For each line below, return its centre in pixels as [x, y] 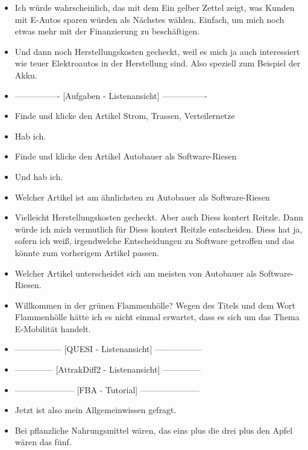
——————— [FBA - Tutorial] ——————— [107, 389]
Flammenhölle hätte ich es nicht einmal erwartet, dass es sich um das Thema [157, 317]
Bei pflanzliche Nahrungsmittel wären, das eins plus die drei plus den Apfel [154, 430]
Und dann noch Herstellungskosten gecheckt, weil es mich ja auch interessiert [157, 51]
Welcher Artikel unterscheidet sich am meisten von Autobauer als [136, 273]
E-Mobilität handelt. [53, 328]
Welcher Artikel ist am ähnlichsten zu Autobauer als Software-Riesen [142, 197]
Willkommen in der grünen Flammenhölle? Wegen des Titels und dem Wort [155, 305]
